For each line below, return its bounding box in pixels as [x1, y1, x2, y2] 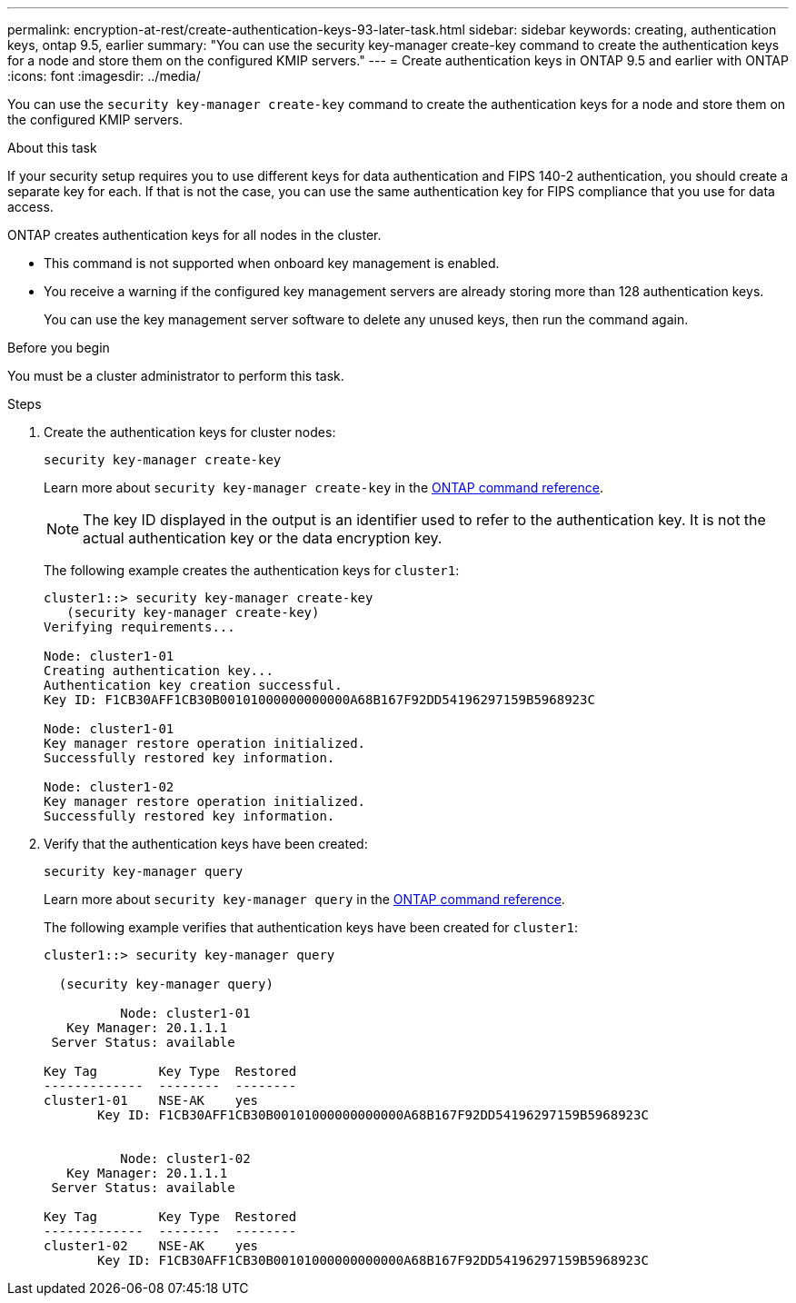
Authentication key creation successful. [44, 678, 343, 692]
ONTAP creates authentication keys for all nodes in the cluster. [7, 227, 382, 243]
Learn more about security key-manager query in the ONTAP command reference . [44, 891, 565, 907]
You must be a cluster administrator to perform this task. [7, 368, 344, 383]
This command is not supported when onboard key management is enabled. [44, 255, 500, 271]
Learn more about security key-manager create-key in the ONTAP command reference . [44, 480, 604, 495]
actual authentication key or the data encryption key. [83, 529, 443, 547]
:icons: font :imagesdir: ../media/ [7, 68, 201, 84]
